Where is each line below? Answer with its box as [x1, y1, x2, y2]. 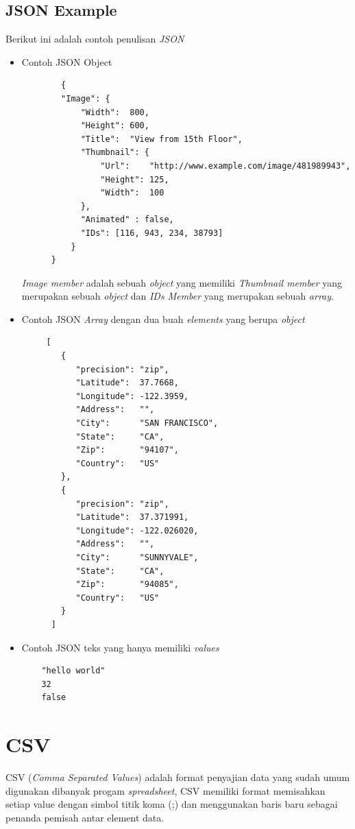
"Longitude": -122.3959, [75, 391, 189, 401]
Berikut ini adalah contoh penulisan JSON [5, 32, 184, 46]
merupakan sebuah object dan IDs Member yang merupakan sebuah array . [21, 289, 334, 303]
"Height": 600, [80, 121, 149, 131]
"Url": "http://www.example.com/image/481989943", [100, 160, 351, 171]
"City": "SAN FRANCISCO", [75, 418, 219, 429]
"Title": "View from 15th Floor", [80, 134, 243, 144]
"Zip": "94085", [75, 579, 179, 590]
